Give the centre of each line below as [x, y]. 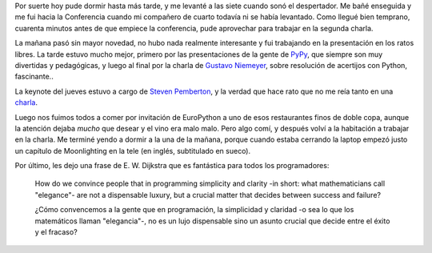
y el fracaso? [56, 232]
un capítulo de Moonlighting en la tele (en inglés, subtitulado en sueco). [133, 151]
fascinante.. [34, 77]
